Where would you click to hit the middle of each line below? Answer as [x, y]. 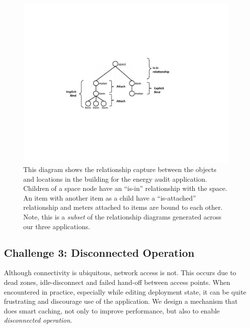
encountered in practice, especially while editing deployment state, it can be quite [125, 291]
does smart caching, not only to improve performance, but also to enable [112, 310]
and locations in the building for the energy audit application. [115, 179]
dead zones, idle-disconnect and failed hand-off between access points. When [117, 282]
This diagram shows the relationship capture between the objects [120, 169]
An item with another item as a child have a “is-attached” [110, 197]
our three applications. [57, 226]
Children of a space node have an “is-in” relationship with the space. [125, 188]
